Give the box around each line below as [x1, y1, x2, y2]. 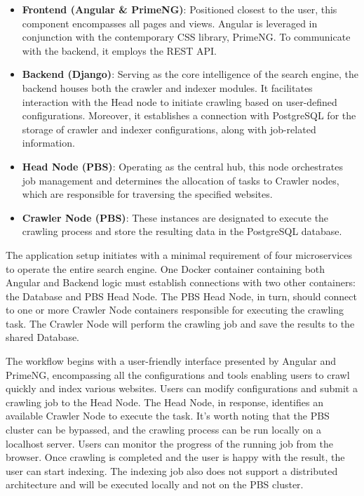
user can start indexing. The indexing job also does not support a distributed [6, 463, 338, 478]
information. [22, 135, 75, 150]
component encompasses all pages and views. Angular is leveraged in [22, 15, 318, 30]
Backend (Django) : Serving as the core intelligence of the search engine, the [22, 67, 358, 81]
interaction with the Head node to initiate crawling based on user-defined [22, 94, 337, 109]
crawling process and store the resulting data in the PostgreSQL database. [22, 224, 342, 239]
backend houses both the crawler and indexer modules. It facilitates [22, 80, 313, 95]
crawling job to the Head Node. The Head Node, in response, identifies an [6, 394, 323, 409]
